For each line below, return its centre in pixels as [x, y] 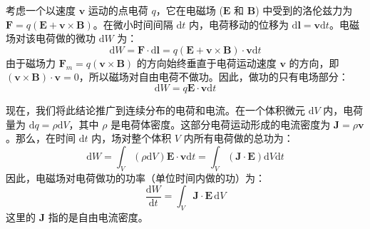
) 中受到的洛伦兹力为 [304, 10]
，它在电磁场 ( [189, 10]
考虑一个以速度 [41, 10]
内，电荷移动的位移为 [238, 24]
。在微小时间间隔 [133, 24]
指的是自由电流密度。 [98, 217]
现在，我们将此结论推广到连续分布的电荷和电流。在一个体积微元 [155, 110]
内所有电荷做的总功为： [238, 138]
